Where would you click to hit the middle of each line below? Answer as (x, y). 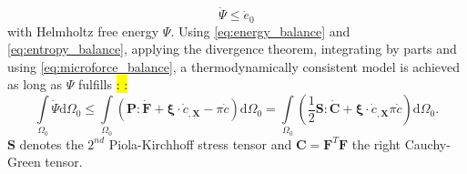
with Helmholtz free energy (83, 31)
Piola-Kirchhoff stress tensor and (200, 143)
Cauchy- (427, 143)
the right (376, 143)
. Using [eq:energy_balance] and (260, 31)
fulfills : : (103, 84)
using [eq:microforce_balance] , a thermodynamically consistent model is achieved (234, 66)
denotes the (51, 143)
